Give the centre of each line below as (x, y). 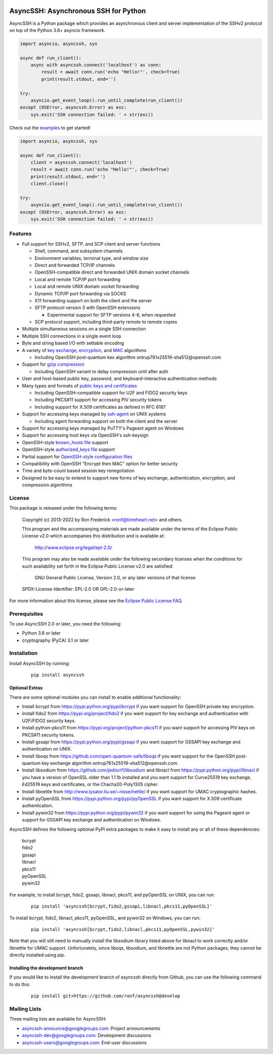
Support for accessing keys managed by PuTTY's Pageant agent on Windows (103, 428)
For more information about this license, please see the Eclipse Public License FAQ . (96, 601)
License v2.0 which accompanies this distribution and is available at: (94, 536)
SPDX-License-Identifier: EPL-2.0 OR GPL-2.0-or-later (78, 589)
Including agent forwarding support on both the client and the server (106, 421)
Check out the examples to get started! (50, 128)
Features (20, 234)
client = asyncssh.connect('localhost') (81, 162)
